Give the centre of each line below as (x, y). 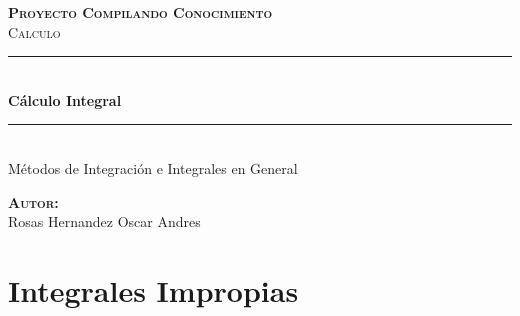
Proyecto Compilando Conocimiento (140, 12)
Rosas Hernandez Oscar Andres (104, 221)
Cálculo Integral (65, 99)
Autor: (33, 201)
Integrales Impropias (153, 289)
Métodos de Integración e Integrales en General (153, 167)
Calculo (34, 31)
